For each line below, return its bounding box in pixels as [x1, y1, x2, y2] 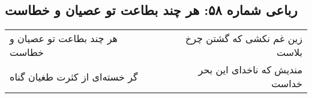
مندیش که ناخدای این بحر [198, 63, 302, 77]
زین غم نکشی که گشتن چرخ [185, 31, 302, 46]
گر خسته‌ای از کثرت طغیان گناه [10, 69, 138, 84]
